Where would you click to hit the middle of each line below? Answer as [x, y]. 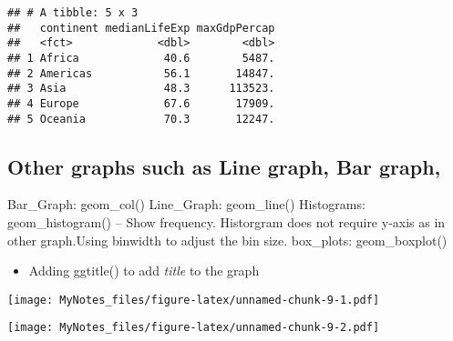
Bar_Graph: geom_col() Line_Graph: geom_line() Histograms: [186, 204]
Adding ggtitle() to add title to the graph [144, 271]
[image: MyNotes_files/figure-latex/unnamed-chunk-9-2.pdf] [194, 328]
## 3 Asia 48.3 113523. [141, 89]
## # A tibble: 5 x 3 [73, 13]
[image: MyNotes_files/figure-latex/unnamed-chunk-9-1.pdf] [194, 300]
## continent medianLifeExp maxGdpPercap [141, 28]
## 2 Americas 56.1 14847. [141, 73]
